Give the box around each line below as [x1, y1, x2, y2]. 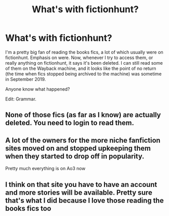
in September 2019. [5, 76, 46, 82]
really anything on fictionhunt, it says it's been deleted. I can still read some [5, 60, 163, 66]
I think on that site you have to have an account [5, 180, 157, 189]
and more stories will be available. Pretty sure [5, 188, 152, 197]
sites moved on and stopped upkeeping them [5, 144, 151, 152]
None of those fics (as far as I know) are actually [5, 111, 161, 119]
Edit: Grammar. [5, 96, 37, 102]
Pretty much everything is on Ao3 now [5, 166, 86, 172]
